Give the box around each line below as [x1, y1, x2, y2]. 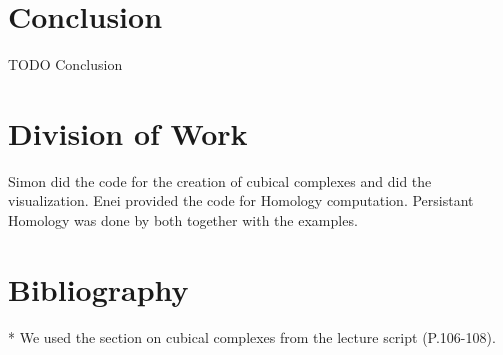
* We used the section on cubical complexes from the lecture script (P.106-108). [8, 326, 496, 347]
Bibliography [8, 268, 189, 309]
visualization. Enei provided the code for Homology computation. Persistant [8, 190, 474, 211]
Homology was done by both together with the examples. [8, 210, 358, 231]
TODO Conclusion [8, 54, 123, 75]
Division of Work [8, 112, 248, 153]
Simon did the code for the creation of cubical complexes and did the [8, 170, 432, 191]
